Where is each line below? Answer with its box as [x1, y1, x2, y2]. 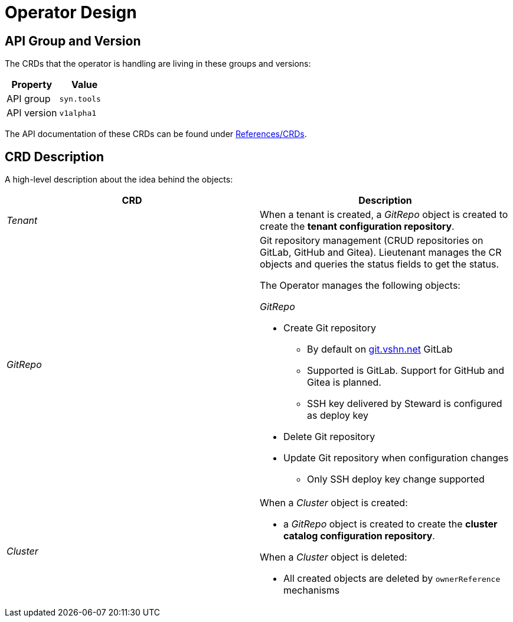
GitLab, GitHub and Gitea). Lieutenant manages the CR [260, 246, 502, 259]
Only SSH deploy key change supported [307, 473, 485, 486]
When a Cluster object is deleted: [260, 551, 407, 564]
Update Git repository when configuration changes [283, 452, 509, 464]
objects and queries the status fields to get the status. [260, 258, 499, 271]
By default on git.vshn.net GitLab [307, 343, 453, 356]
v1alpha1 [59, 108, 97, 118]
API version [6, 107, 57, 119]
